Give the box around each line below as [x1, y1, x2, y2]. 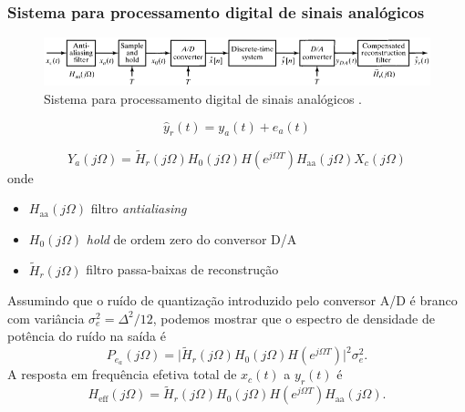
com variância [7, 308, 85, 327]
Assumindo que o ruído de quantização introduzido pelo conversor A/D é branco [7, 291, 458, 310]
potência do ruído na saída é [7, 326, 166, 345]
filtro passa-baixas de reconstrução [86, 260, 279, 279]
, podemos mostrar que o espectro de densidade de [152, 308, 435, 327]
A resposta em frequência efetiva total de [7, 365, 237, 384]
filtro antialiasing [90, 199, 187, 218]
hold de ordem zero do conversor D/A [86, 229, 297, 248]
